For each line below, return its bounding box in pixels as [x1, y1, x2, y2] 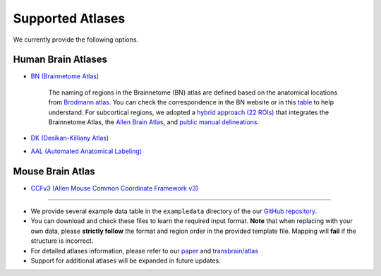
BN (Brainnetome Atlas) [30, 72, 99, 80]
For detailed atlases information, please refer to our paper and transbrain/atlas [30, 246, 259, 255]
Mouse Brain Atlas [13, 165, 95, 177]
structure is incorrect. [30, 236, 94, 245]
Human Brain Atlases [13, 54, 108, 66]
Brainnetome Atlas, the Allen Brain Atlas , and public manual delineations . [48, 118, 260, 126]
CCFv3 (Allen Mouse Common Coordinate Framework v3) [30, 184, 199, 192]
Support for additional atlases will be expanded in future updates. [30, 256, 222, 265]
